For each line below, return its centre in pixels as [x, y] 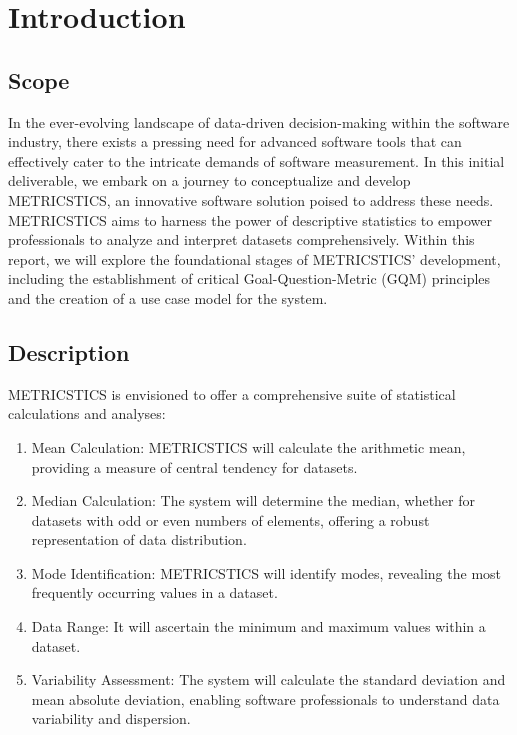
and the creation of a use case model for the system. [168, 297]
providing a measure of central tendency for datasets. [194, 466]
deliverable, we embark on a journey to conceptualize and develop [209, 180]
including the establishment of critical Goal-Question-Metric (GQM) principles [249, 278]
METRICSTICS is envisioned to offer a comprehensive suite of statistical [232, 393]
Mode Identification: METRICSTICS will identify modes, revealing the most [266, 572]
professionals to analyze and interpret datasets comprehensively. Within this [241, 239]
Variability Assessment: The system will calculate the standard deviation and [268, 679]
